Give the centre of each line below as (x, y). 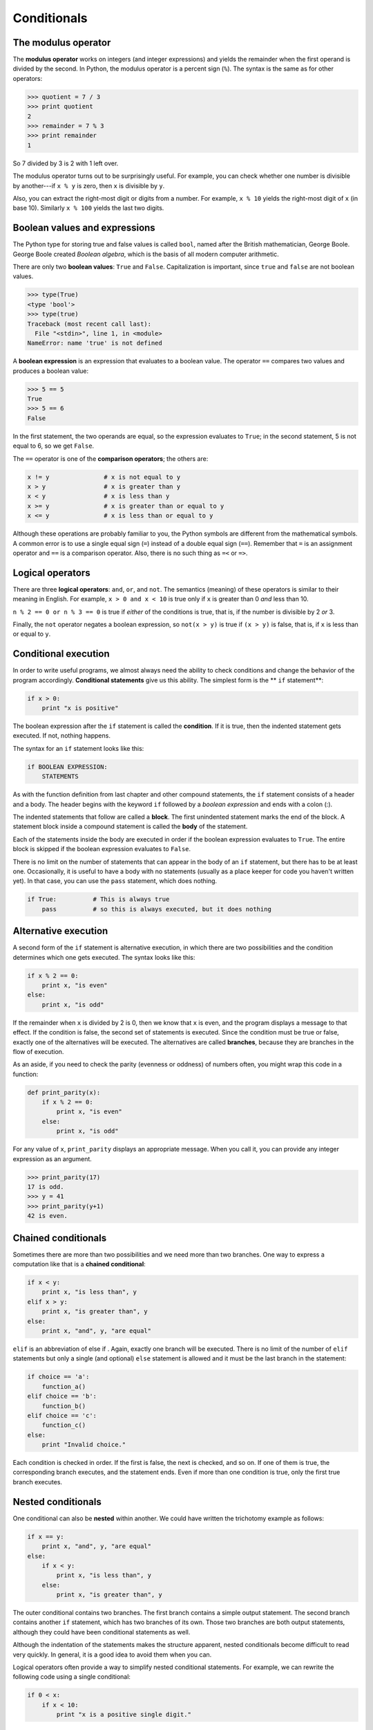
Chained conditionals (60, 1238)
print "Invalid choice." (84, 1445)
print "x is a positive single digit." (124, 1715)
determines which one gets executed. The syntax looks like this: (104, 957)
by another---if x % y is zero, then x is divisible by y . (89, 185)
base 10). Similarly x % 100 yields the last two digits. (88, 208)
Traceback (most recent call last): (89, 324)
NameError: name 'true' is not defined (95, 343)
